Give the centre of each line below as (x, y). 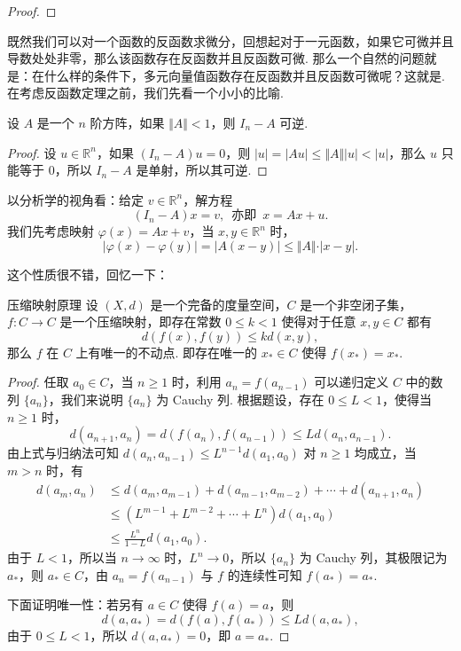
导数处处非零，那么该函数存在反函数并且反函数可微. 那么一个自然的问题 (216, 58)
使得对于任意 (319, 322)
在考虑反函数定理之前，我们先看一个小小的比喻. (145, 93)
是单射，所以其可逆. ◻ (202, 170)
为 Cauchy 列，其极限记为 (373, 557)
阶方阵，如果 (127, 122)
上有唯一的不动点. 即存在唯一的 (167, 352)
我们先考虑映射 (51, 231)
